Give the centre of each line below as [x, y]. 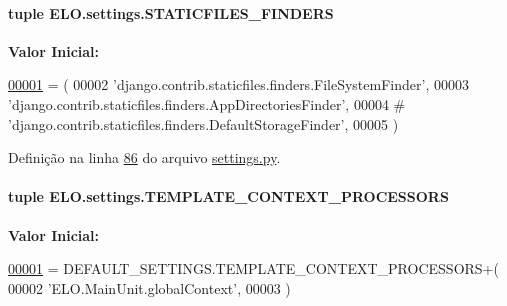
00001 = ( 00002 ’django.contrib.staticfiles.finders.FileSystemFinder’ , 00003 [238, 84]
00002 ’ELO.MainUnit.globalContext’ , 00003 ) [149, 287]
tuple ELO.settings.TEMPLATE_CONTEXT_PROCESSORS [228, 196]
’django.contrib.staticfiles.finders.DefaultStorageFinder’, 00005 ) [203, 123]
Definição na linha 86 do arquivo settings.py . [144, 157]
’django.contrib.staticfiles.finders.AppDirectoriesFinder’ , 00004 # [207, 103]
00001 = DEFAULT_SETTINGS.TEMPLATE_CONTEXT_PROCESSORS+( [253, 268]
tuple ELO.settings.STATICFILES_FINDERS [171, 12]
